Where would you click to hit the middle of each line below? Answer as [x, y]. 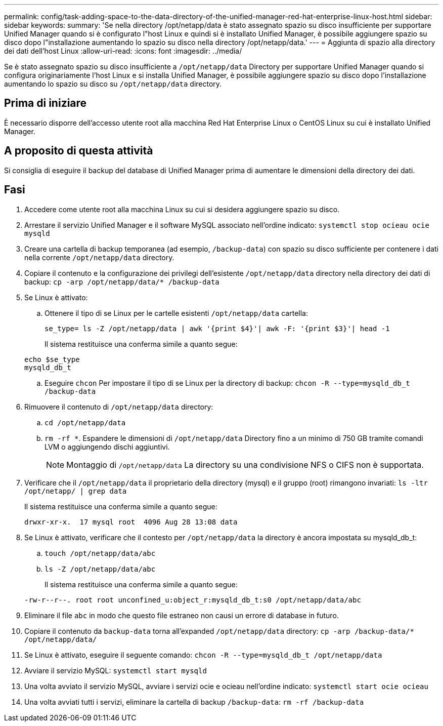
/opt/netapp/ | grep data [76, 491]
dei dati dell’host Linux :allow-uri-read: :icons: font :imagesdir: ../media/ [123, 51]
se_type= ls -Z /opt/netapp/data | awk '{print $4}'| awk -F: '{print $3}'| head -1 [217, 328]
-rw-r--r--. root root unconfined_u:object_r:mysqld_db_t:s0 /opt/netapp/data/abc [193, 600]
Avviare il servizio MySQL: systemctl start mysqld [116, 670]
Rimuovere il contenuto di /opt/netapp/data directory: [119, 407]
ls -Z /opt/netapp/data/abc [100, 569]
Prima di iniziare [46, 103]
